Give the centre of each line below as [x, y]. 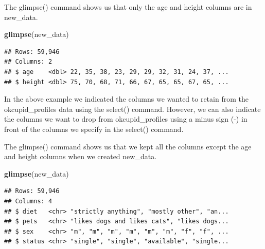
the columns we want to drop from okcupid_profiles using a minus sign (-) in [126, 119]
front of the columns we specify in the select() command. [94, 129]
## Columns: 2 [28, 62]
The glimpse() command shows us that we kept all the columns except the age [128, 146]
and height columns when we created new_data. [81, 156]
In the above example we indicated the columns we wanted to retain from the [126, 99]
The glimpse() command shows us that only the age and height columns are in [128, 7]
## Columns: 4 [28, 201]
